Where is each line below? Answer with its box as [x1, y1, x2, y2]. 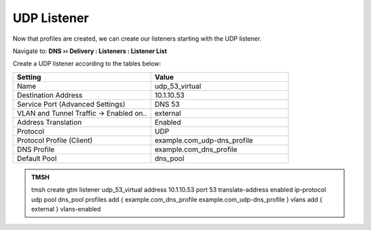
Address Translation [16, 117, 82, 127]
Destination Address [16, 90, 82, 100]
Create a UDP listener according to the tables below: [12, 59, 161, 68]
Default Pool [16, 154, 57, 163]
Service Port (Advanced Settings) [16, 99, 126, 109]
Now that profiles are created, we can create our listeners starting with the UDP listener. [12, 34, 262, 43]
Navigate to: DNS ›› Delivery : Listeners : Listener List [12, 47, 168, 55]
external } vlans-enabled [31, 205, 101, 213]
